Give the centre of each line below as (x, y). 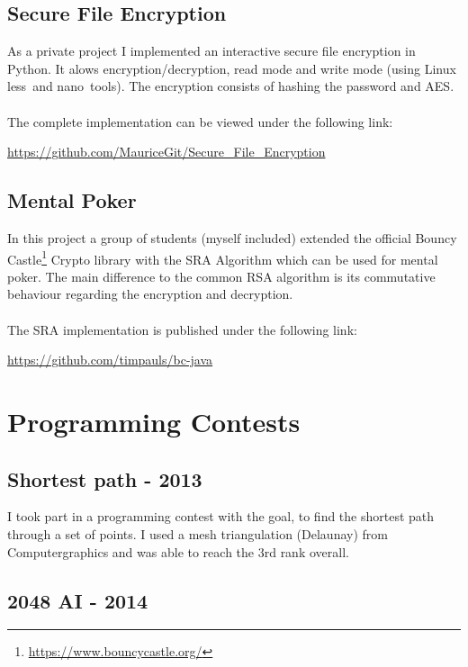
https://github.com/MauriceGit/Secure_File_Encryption (166, 152)
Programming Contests (154, 421)
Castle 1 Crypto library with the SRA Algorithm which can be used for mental (223, 257)
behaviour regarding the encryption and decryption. (150, 294)
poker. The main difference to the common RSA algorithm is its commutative (221, 276)
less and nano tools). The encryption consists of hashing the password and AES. (231, 86)
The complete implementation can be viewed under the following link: (200, 121)
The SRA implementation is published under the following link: (182, 329)
